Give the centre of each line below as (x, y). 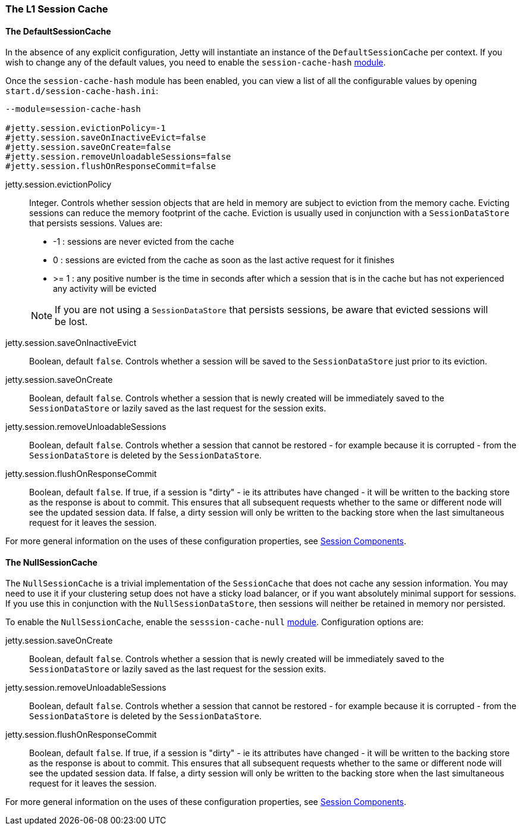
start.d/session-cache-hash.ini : (82, 91)
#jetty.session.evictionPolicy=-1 (86, 128)
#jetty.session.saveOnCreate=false (88, 147)
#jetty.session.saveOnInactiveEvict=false (106, 138)
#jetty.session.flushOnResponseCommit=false (111, 166)
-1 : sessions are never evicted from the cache (144, 242)
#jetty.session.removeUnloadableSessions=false (118, 157)
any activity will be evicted (105, 289)
